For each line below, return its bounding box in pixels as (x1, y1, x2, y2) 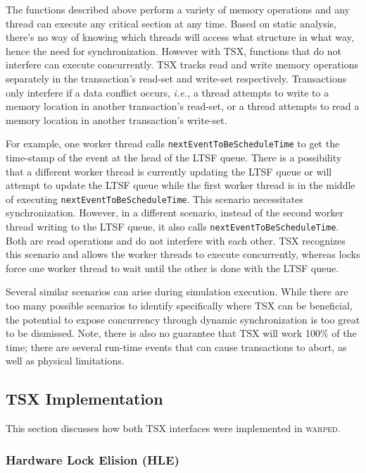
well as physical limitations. (6, 353, 125, 368)
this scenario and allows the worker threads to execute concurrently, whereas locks (6, 247, 360, 262)
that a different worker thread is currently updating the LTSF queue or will (6, 164, 332, 178)
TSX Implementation (6, 388, 163, 410)
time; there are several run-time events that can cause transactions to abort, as (6, 339, 347, 354)
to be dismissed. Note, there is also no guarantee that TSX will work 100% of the (6, 326, 357, 340)
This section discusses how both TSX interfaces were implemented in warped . (6, 421, 341, 436)
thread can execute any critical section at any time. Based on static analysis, (6, 16, 336, 30)
